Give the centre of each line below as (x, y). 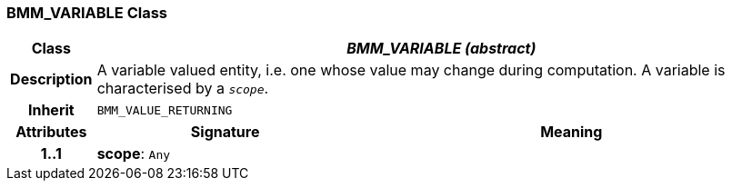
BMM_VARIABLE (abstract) (441, 49)
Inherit (51, 110)
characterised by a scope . (183, 89)
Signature (225, 132)
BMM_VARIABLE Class (87, 13)
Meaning (572, 132)
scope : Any (134, 154)
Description (51, 79)
